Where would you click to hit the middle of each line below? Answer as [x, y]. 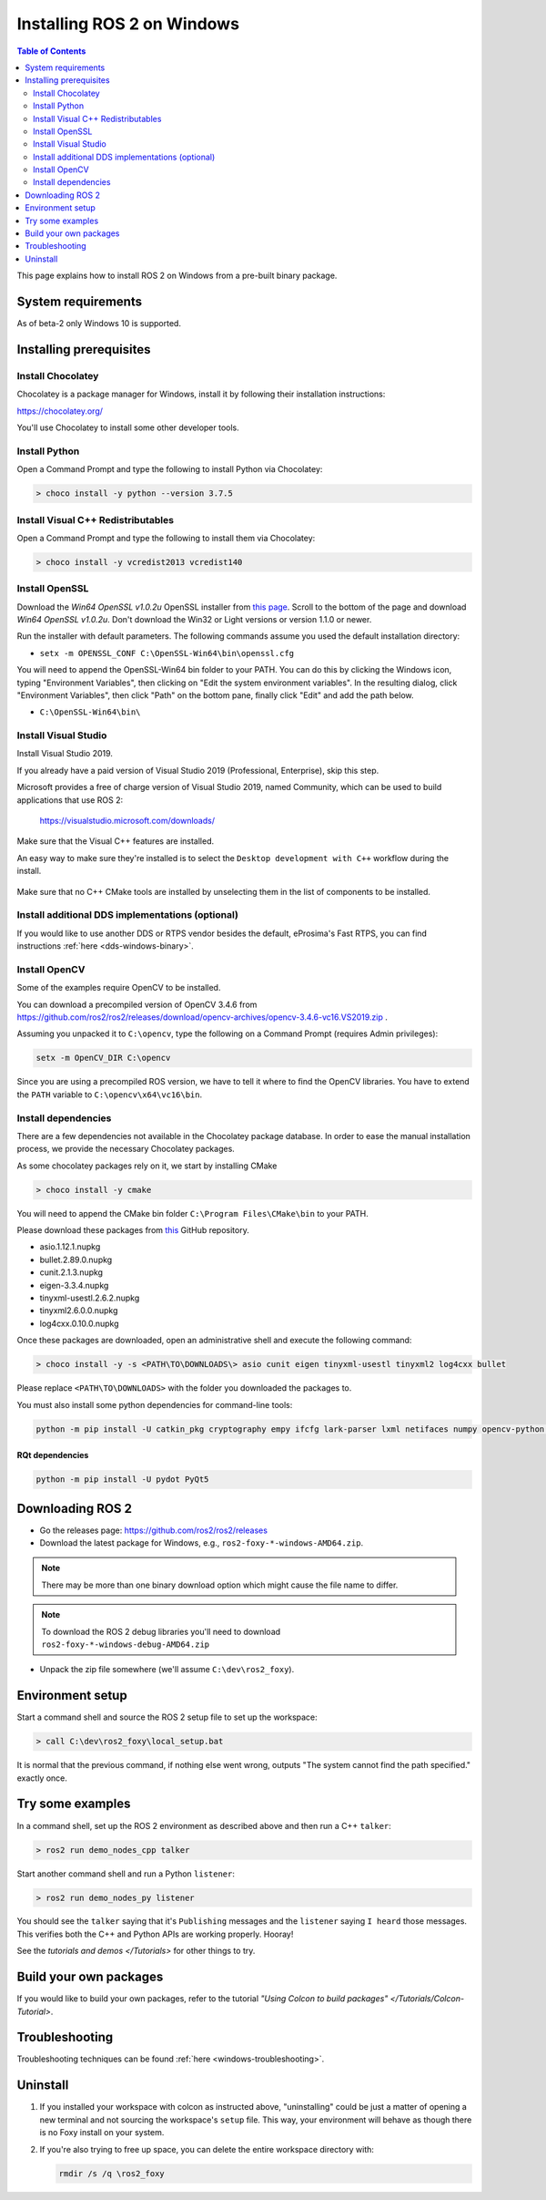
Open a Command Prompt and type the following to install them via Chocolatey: [166, 538]
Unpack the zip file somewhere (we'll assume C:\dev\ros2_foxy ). [167, 1670]
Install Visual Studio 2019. [65, 754]
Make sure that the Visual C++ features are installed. [116, 841]
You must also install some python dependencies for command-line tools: [155, 1404]
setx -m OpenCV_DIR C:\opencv [103, 1058]
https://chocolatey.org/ [60, 411]
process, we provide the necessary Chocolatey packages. [126, 1149]
